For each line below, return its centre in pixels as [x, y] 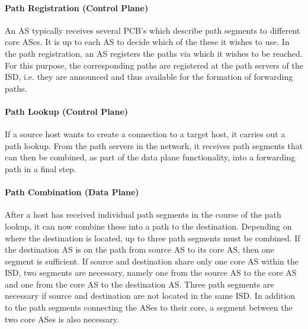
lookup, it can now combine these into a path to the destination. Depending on [148, 226]
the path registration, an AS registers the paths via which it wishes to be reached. [154, 53]
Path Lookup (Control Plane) [67, 111]
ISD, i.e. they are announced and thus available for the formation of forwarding [149, 77]
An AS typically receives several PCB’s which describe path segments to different [153, 30]
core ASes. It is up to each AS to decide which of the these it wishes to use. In [147, 42]
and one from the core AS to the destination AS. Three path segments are [139, 284]
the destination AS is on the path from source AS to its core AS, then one [139, 249]
